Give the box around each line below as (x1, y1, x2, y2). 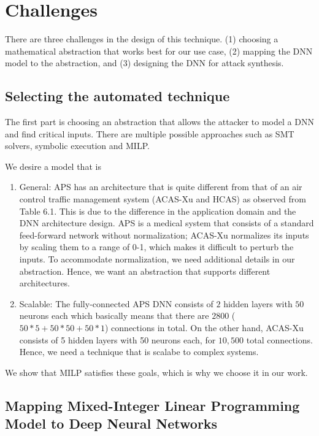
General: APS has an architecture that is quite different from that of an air (19, 180, 302, 193)
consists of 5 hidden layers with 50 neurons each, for (19, 333, 216, 346)
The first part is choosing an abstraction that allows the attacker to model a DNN (5, 115, 314, 128)
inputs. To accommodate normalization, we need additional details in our (19, 253, 295, 266)
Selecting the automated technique (5, 86, 230, 105)
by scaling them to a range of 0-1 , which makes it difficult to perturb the (19, 240, 294, 253)
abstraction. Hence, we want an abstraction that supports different (19, 264, 271, 277)
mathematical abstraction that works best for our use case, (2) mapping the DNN (5, 44, 313, 57)
